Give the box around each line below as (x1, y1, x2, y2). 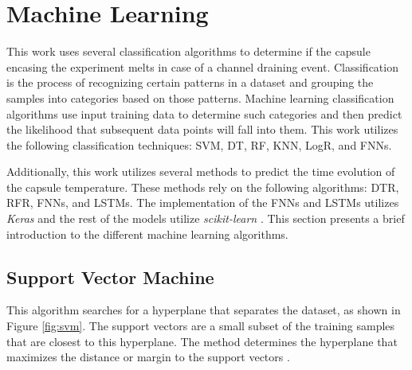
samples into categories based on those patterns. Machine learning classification (6, 89, 394, 106)
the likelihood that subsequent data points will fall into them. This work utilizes (6, 121, 398, 138)
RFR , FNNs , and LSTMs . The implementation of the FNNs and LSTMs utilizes (6, 194, 399, 211)
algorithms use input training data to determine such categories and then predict (6, 105, 402, 122)
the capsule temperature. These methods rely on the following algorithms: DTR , (6, 178, 399, 195)
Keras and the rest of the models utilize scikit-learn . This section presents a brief (6, 210, 405, 227)
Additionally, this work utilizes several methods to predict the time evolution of (6, 163, 395, 180)
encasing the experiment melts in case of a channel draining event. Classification (6, 58, 398, 75)
